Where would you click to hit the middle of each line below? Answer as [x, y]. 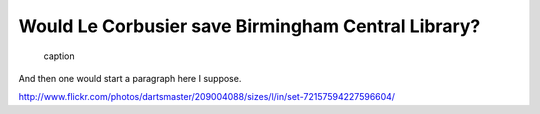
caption [59, 56]
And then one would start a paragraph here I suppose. [130, 78]
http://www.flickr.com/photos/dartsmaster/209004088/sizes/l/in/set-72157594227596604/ [206, 97]
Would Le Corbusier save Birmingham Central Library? [249, 26]
